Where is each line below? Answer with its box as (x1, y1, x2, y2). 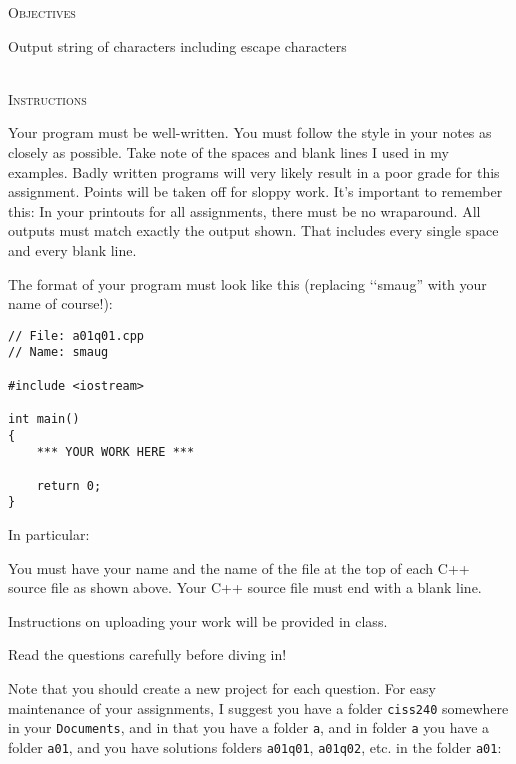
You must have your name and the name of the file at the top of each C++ (8, 557, 470, 578)
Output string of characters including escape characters (8, 35, 347, 56)
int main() (8, 412, 80, 426)
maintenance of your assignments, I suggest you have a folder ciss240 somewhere (8, 697, 509, 718)
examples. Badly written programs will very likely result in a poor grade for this (8, 161, 500, 182)
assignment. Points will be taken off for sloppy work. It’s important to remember (8, 181, 503, 202)
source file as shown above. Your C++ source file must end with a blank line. (8, 577, 482, 598)
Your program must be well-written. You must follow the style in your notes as (8, 122, 492, 143)
